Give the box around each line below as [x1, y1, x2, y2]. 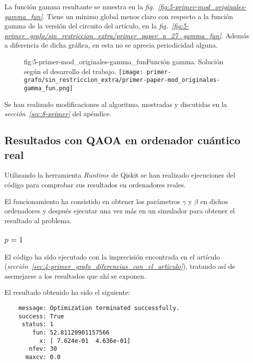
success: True [18, 312, 64, 320]
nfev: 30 [29, 345, 57, 353]
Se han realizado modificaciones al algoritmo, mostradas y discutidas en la [4, 99, 227, 109]
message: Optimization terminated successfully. [18, 304, 180, 311]
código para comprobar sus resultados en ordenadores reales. [4, 179, 186, 189]
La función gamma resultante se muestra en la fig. [4, 1, 155, 11]
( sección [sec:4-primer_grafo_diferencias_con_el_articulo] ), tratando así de [4, 261, 235, 271]
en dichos [200, 196, 228, 206]
